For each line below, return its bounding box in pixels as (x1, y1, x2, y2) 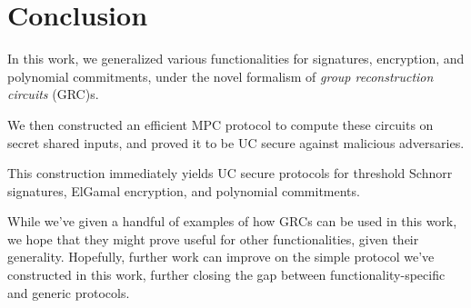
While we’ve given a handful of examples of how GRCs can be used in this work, (7, 212, 457, 231)
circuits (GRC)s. (7, 84, 99, 104)
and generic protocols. (7, 283, 130, 302)
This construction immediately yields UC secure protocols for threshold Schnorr (7, 164, 453, 183)
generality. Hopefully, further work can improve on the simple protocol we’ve (7, 247, 435, 266)
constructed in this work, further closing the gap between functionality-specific (7, 265, 446, 284)
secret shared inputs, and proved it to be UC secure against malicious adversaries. (7, 133, 465, 152)
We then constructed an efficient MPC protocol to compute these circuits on (7, 114, 434, 134)
